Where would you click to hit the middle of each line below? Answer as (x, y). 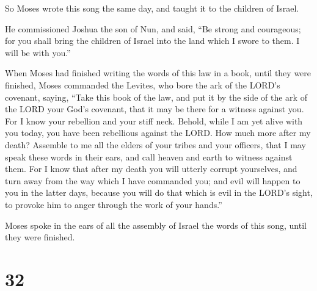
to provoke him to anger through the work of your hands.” (114, 204)
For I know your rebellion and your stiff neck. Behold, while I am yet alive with (154, 120)
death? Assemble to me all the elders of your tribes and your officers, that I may (155, 144)
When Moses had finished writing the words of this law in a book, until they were (158, 73)
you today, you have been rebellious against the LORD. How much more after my (158, 133)
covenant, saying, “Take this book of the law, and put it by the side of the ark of (156, 97)
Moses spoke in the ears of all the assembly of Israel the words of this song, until (156, 225)
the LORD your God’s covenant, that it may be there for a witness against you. (155, 109)
